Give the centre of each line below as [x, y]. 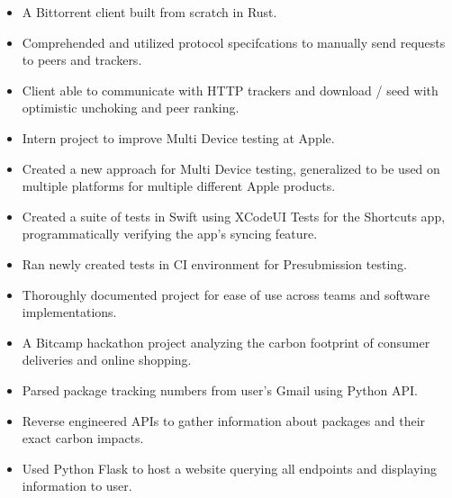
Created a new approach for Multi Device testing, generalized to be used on [231, 168]
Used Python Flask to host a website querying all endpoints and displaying [230, 468]
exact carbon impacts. [83, 438]
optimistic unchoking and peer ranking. [131, 108]
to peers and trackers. [82, 60]
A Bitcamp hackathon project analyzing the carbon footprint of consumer [226, 342]
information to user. [77, 486]
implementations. [69, 312]
